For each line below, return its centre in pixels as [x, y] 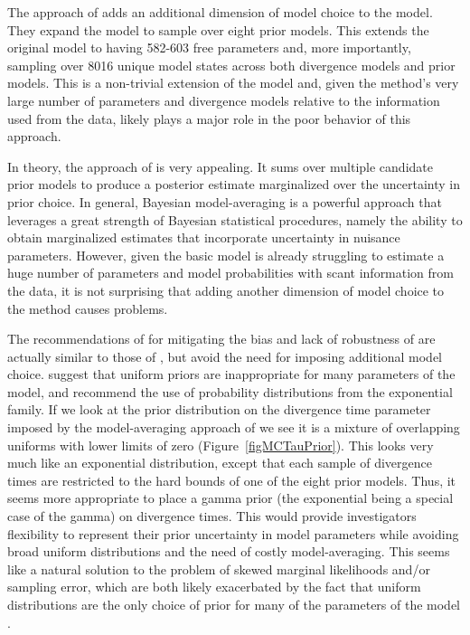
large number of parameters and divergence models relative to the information [224, 100]
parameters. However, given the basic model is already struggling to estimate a [226, 255]
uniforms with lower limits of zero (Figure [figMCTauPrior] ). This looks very [221, 445]
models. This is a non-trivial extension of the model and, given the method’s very [233, 83]
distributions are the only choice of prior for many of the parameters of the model [234, 604]
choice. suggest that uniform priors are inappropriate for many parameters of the [231, 374]
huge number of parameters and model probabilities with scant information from [231, 273]
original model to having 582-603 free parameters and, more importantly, [209, 47]
